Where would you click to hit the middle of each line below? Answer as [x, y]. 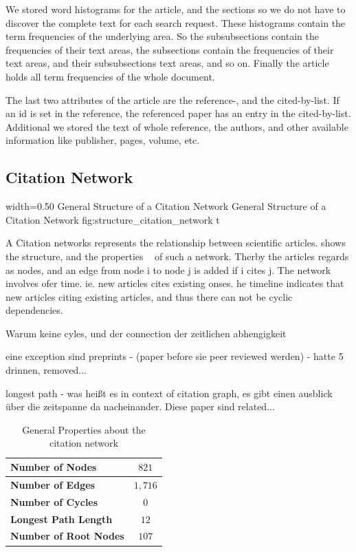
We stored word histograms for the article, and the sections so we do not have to [176, 9]
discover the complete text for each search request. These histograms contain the [176, 22]
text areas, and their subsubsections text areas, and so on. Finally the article [167, 63]
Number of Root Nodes [67, 536]
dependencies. [34, 310]
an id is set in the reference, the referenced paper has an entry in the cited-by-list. [178, 113]
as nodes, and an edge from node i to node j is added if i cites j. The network [168, 269]
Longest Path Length [62, 519]
